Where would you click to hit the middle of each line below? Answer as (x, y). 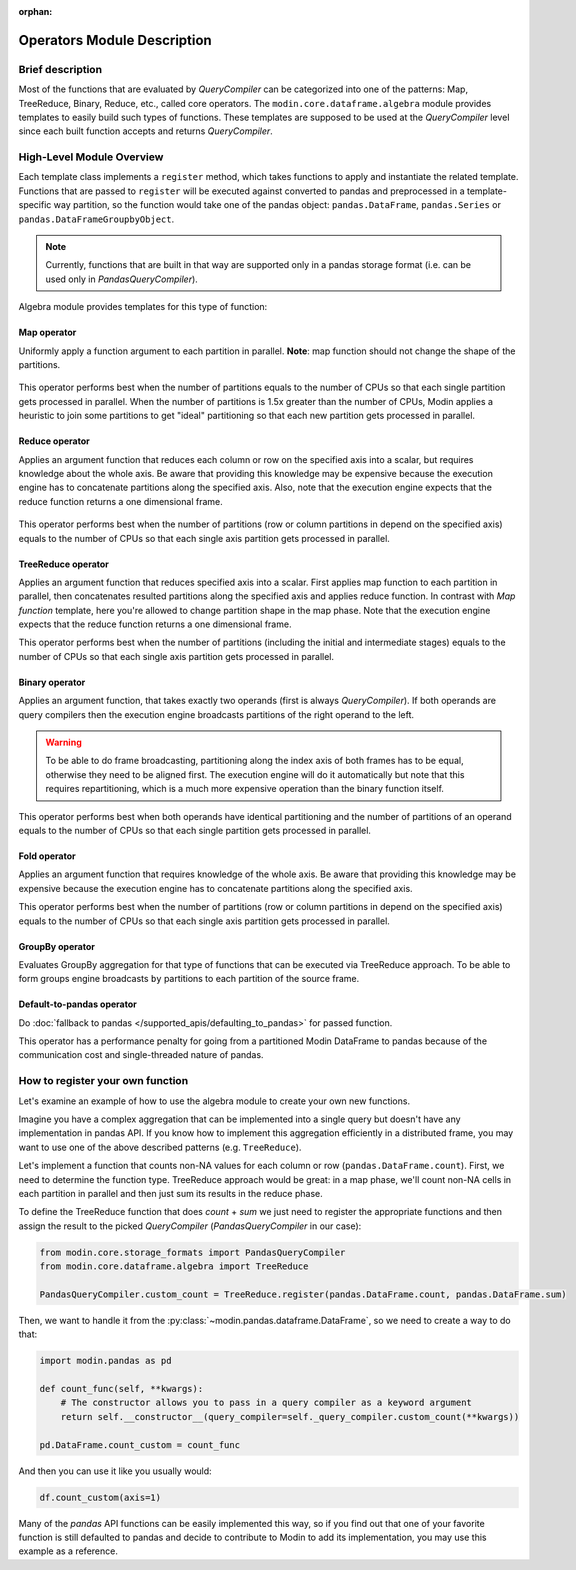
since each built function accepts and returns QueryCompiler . (146, 131)
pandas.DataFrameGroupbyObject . (96, 219)
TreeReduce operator (64, 564)
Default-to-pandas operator (77, 1004)
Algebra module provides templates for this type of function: (143, 307)
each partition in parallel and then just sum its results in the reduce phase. (171, 1193)
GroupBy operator (56, 946)
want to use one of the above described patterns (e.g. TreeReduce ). (160, 1147)
